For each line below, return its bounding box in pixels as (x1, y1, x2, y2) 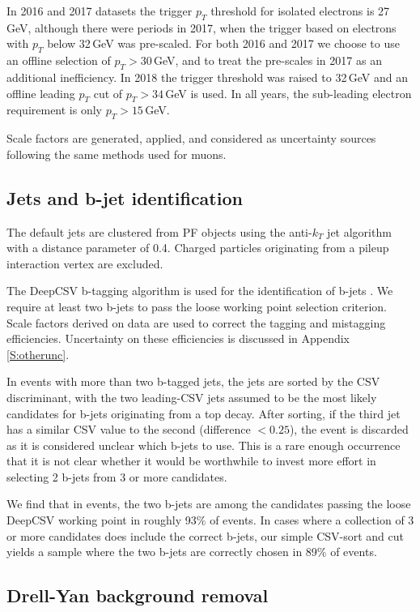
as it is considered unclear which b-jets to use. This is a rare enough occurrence (6, 436, 401, 453)
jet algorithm (327, 223, 392, 240)
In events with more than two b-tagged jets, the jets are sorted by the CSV (6, 373, 380, 390)
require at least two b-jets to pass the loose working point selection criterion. (6, 297, 388, 315)
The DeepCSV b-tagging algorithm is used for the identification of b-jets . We (6, 282, 393, 299)
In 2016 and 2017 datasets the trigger (6, 2, 193, 19)
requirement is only (6, 101, 102, 118)
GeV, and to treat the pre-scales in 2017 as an (154, 52, 382, 69)
